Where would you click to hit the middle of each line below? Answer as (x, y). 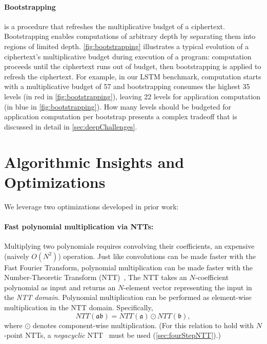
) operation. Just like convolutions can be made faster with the (157, 256)
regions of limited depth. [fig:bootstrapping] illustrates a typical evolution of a (127, 46)
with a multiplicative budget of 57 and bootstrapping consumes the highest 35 (127, 86)
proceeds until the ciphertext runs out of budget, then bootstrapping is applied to (133, 66)
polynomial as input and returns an (60, 287)
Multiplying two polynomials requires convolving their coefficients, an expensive (129, 246)
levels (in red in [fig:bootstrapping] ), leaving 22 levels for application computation (132, 96)
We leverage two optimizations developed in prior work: (91, 206)
